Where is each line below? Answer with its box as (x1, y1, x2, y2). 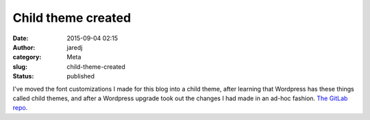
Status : (12, 72, 34, 80)
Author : (12, 43, 36, 51)
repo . (12, 104, 28, 112)
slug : (12, 62, 27, 71)
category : (12, 53, 42, 61)
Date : (12, 34, 29, 42)
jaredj (66, 43, 83, 51)
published (66, 72, 95, 80)
